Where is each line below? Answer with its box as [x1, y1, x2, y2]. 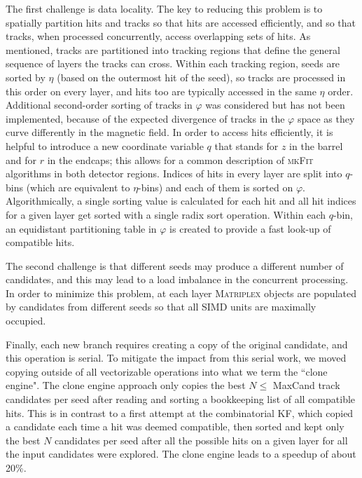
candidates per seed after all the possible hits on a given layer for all [55, 432, 348, 447]
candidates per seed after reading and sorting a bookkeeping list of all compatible [6, 392, 356, 407]
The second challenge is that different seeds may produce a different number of [6, 258, 344, 273]
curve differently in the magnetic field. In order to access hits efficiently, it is [6, 125, 333, 139]
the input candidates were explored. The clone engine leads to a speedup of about [6, 446, 356, 461]
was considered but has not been [205, 97, 345, 112]
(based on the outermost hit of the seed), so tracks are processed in [57, 69, 346, 84]
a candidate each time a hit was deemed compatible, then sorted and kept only [6, 419, 344, 434]
